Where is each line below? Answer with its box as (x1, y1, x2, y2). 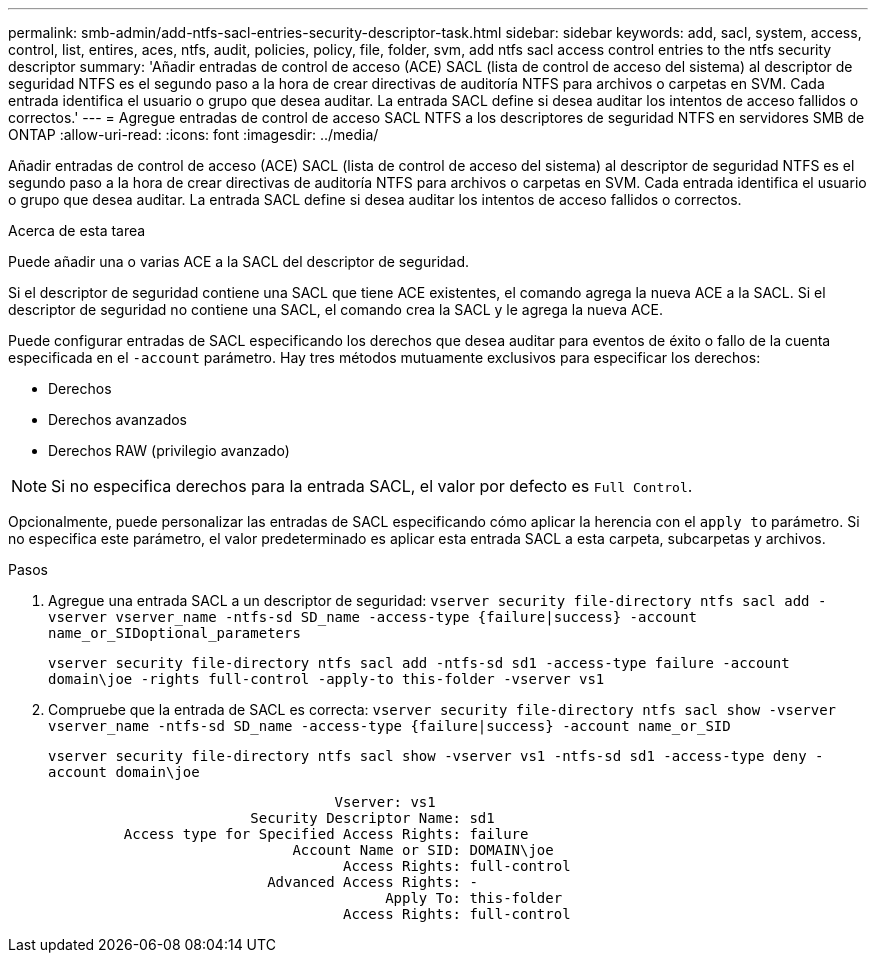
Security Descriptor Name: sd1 (250, 810, 495, 826)
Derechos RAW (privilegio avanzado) (48, 442, 290, 459)
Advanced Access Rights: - (267, 874, 478, 890)
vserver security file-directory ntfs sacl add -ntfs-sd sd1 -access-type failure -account (48, 655, 790, 671)
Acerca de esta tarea (8, 222, 146, 239)
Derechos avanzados (48, 411, 188, 428)
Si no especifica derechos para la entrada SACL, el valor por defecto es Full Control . (51, 476, 693, 496)
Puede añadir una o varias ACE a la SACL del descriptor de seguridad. (8, 253, 470, 270)
